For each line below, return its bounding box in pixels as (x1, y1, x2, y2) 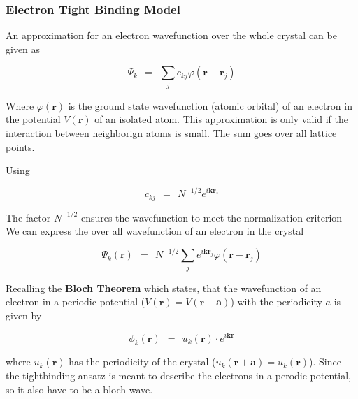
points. (6, 139, 35, 154)
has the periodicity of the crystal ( (69, 354, 216, 369)
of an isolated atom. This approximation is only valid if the (94, 112, 348, 126)
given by (6, 307, 42, 322)
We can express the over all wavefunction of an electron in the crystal (6, 224, 304, 238)
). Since (309, 354, 341, 369)
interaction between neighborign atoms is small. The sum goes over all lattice (6, 125, 337, 140)
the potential (6, 112, 61, 126)
